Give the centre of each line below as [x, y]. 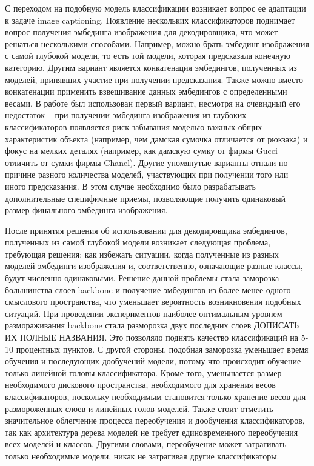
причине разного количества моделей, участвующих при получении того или [147, 174]
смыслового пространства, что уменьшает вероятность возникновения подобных [153, 301]
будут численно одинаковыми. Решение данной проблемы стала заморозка [142, 278]
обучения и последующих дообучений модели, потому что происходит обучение [153, 361]
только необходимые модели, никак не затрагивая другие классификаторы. [142, 455]
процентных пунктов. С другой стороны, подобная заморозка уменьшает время [162, 349]
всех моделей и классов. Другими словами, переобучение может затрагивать [146, 444]
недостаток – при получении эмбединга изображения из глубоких [126, 115]
